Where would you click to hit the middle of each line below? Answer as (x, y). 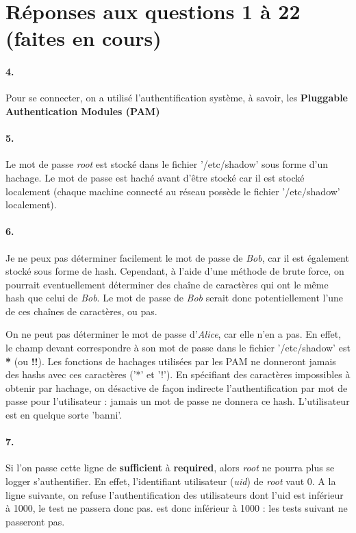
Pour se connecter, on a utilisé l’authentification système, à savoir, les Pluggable (177, 98)
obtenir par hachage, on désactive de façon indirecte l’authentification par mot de (177, 387)
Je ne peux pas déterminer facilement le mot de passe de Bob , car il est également (177, 257)
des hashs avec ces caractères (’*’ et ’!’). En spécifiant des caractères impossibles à (178, 374)
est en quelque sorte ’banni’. (64, 415)
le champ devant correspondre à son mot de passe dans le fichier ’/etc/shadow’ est (178, 348)
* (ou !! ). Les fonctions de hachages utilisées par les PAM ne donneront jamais (171, 361)
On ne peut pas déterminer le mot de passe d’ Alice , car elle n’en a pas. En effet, (174, 334)
